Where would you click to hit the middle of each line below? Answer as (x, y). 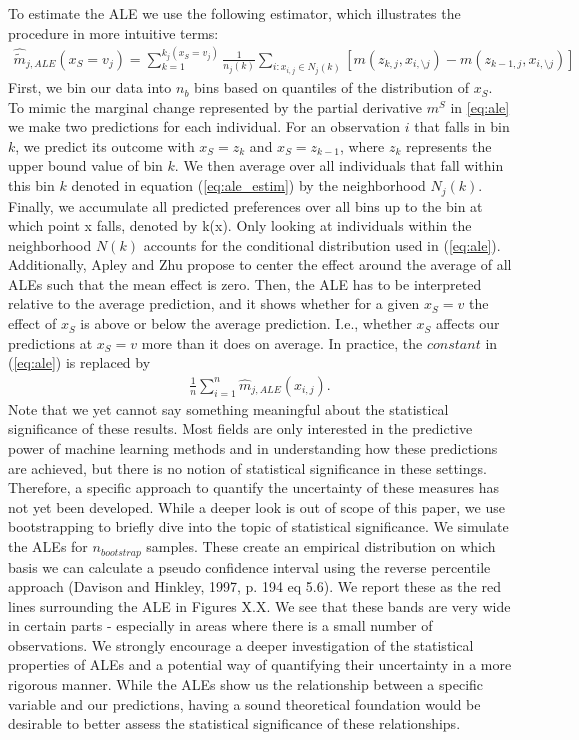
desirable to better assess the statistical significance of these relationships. (234, 723)
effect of (32, 323)
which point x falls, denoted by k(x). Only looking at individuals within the (240, 225)
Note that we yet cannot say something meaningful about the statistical (228, 408)
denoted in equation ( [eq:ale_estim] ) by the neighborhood (248, 185)
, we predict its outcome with (105, 145)
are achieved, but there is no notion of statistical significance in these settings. (247, 467)
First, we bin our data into (90, 87)
